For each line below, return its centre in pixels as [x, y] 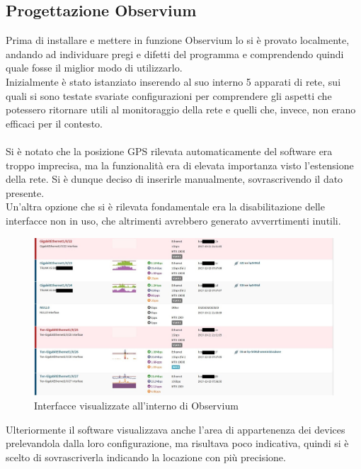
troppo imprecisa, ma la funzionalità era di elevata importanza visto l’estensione [180, 165]
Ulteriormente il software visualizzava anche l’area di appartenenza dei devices [176, 429]
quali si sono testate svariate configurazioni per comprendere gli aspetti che [169, 95]
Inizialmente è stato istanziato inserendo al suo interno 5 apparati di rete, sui [173, 81]
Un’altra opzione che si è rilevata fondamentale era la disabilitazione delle [165, 207]
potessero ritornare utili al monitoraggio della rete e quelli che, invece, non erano [181, 109]
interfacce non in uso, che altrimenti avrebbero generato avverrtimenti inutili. [173, 220]
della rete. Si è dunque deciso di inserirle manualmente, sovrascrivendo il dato [174, 179]
